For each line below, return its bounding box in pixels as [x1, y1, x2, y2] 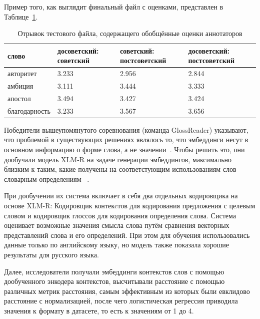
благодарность [7, 105, 50, 116]
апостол [7, 93, 31, 103]
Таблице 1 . [4, 11, 38, 22]
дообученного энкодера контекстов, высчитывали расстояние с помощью [4, 276, 225, 286]
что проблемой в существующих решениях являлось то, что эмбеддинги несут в [4, 134, 248, 145]
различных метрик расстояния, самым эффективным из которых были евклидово [4, 285, 250, 296]
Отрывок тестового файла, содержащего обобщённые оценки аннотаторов [17, 28, 242, 39]
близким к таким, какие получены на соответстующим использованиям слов [4, 164, 236, 174]
